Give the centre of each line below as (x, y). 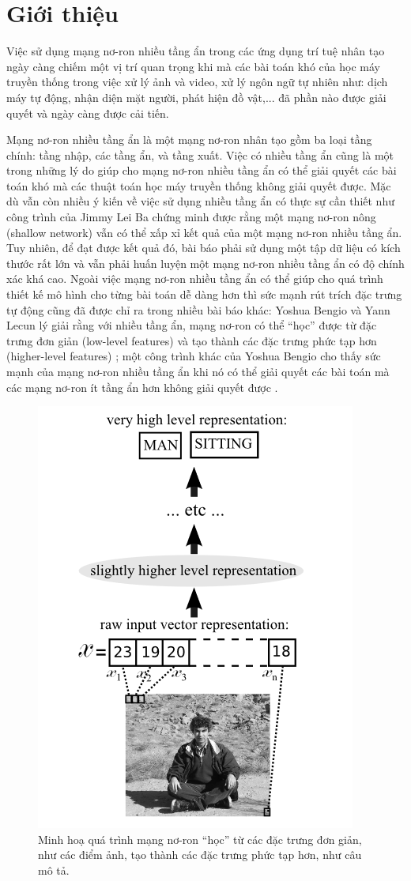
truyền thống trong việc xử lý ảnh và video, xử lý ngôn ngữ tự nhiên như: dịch (197, 82)
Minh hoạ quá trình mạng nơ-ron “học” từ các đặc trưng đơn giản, (200, 839)
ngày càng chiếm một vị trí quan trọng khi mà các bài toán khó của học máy (193, 66)
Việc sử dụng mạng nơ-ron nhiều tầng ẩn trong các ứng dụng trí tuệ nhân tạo (196, 51)
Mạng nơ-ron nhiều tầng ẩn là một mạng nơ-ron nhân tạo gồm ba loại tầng (189, 139)
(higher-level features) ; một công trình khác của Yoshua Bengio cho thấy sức (194, 356)
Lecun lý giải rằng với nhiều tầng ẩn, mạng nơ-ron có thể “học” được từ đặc (192, 325)
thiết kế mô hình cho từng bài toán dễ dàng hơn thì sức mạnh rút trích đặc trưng (204, 294)
